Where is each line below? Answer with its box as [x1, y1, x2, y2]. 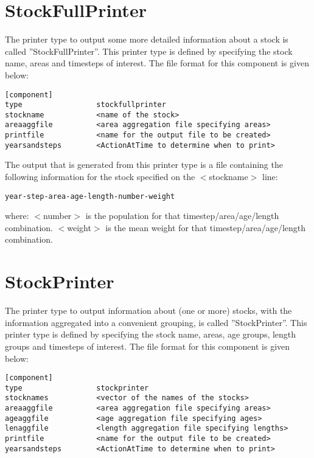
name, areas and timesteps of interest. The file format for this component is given [5, 57, 309, 69]
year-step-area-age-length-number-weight [5, 192, 175, 201]
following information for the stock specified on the [5, 170, 195, 183]
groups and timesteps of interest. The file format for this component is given [5, 339, 290, 352]
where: [5, 209, 29, 222]
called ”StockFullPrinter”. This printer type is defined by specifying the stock [5, 44, 293, 57]
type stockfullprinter [5, 100, 166, 109]
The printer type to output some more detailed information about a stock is [5, 33, 288, 46]
